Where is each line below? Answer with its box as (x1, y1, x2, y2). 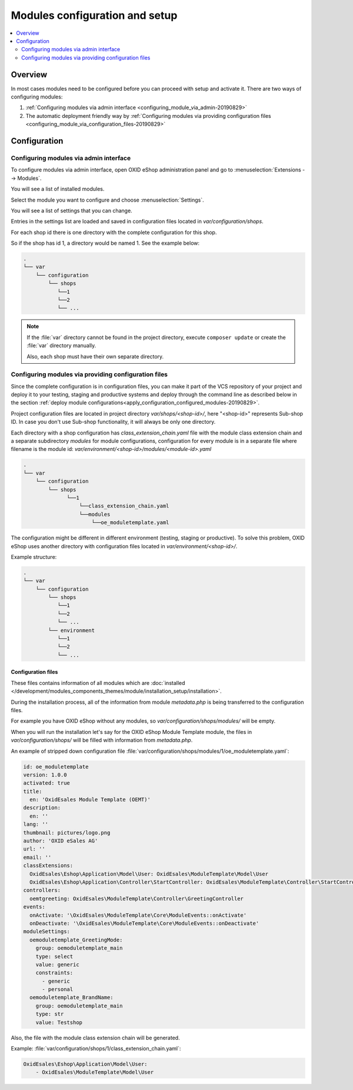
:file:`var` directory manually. (26, 342, 96, 349)
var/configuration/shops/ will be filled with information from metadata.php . (11, 737, 193, 744)
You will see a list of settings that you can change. (11, 207, 132, 214)
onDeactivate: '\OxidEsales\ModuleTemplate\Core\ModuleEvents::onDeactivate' (29, 920, 259, 927)
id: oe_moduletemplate (23, 763, 89, 770)
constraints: (35, 970, 74, 976)
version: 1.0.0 (23, 771, 67, 778)
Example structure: (11, 553, 57, 560)
